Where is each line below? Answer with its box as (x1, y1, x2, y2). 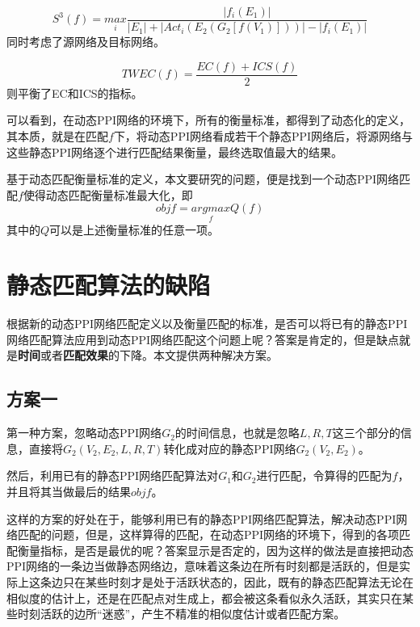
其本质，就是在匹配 (6, 127, 108, 144)
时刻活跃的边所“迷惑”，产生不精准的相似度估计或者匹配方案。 (17, 605, 346, 622)
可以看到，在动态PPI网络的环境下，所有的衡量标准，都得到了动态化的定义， (6, 112, 411, 128)
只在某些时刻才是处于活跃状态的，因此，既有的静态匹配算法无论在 (62, 573, 414, 590)
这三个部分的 (332, 424, 401, 441)
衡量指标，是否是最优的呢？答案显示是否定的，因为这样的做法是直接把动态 (17, 541, 414, 558)
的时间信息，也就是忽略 (174, 424, 300, 441)
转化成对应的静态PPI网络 (163, 440, 296, 457)
